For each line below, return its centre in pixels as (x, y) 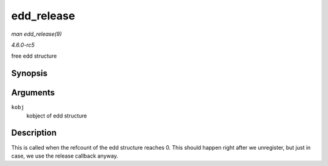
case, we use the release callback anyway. (65, 156)
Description (34, 133)
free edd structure (34, 56)
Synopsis (29, 74)
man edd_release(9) (36, 34)
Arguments (33, 93)
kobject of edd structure (57, 116)
